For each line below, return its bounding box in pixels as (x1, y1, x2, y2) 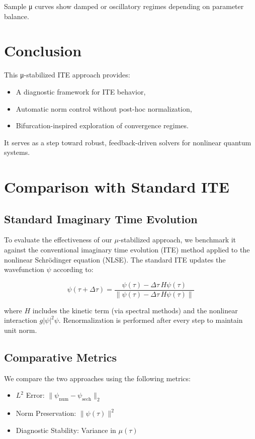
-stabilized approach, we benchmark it (118, 234, 236, 245)
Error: (26, 390, 45, 400)
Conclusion (4, 40, 82, 61)
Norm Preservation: (16, 408, 76, 418)
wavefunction (4, 264, 44, 275)
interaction (4, 315, 37, 325)
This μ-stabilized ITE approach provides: (4, 69, 130, 80)
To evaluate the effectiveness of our (4, 234, 112, 245)
